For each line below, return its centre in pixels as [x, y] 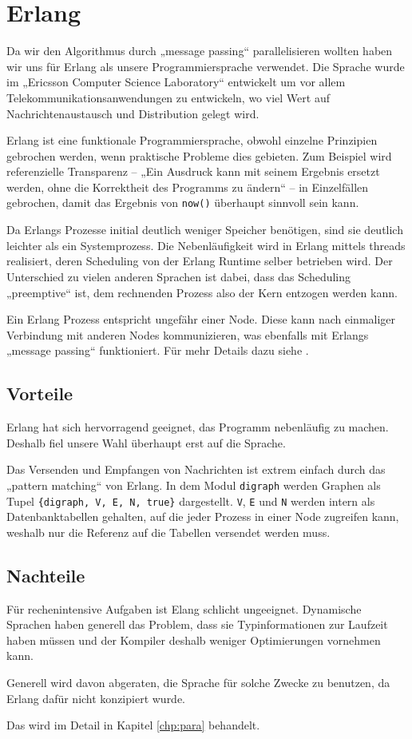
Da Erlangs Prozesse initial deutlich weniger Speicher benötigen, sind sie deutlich [205, 230]
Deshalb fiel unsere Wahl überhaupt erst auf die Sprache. [146, 442]
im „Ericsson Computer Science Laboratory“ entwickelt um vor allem [176, 82]
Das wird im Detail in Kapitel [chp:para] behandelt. [133, 725]
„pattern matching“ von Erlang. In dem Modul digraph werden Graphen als [194, 485]
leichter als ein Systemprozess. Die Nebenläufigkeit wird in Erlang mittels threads [206, 245]
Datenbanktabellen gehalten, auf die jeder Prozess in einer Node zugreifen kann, [203, 517]
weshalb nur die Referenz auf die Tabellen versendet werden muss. [168, 532]
